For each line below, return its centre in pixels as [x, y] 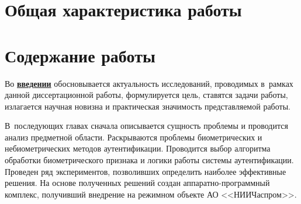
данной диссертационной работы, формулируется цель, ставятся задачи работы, [146, 95]
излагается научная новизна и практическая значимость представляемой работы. [148, 106]
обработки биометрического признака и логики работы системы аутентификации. [149, 160]
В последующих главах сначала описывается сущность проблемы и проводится [146, 126]
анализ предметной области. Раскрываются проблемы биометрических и [134, 137]
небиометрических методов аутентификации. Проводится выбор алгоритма [138, 148]
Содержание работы [80, 55]
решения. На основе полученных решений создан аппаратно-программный [137, 183]
